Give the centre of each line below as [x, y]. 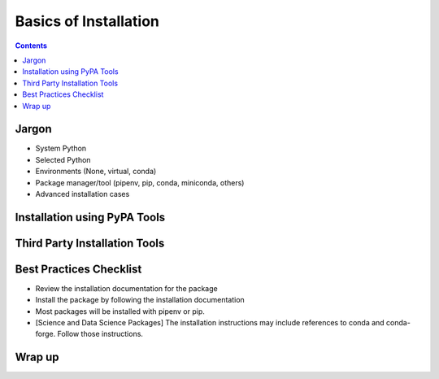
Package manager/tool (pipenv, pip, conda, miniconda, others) [140, 182]
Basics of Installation [87, 21]
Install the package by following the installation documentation [140, 300]
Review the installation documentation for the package [127, 288]
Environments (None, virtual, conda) [96, 172]
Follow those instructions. [100, 334]
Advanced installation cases [83, 194]
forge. [46, 334]
